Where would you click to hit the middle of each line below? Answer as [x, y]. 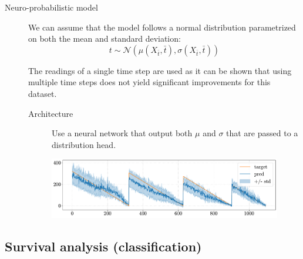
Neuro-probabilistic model [51, 7]
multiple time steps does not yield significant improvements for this [149, 82]
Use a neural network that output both [122, 133]
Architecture [51, 113]
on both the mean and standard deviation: [105, 38]
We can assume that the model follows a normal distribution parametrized [162, 27]
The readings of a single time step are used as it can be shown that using [160, 70]
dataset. [43, 93]
